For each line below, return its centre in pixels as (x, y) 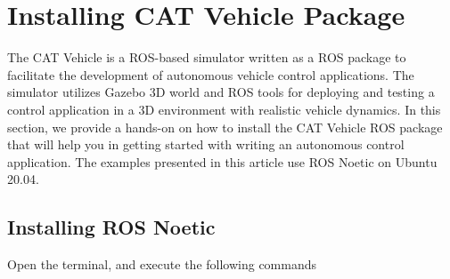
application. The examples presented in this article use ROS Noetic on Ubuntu (222, 161)
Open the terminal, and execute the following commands (162, 264)
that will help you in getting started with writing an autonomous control (206, 144)
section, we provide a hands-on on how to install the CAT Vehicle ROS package (225, 127)
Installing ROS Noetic (111, 227)
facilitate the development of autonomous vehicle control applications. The (211, 74)
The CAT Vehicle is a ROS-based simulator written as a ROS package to (207, 57)
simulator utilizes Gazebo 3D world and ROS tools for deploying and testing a (221, 92)
